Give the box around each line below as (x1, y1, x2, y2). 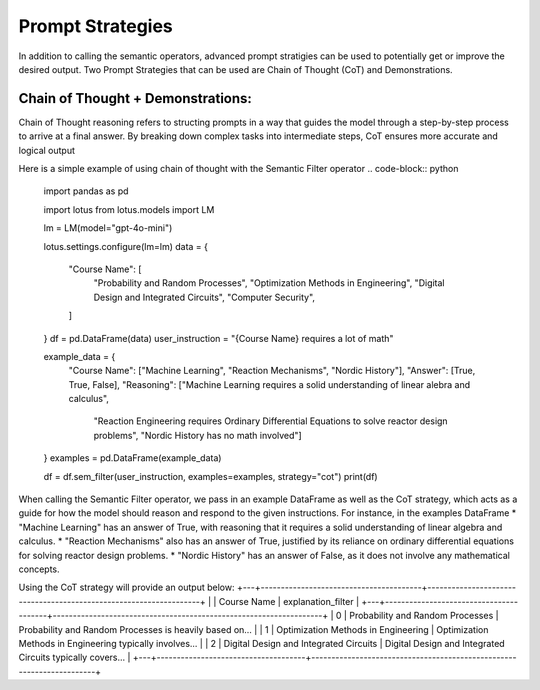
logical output (18, 144, 75, 156)
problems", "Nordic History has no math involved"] (93, 429, 302, 441)
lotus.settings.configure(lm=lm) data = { (43, 240, 209, 252)
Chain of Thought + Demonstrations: (18, 90, 252, 107)
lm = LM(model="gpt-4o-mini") (43, 222, 173, 234)
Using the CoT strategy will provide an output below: (18, 581, 235, 594)
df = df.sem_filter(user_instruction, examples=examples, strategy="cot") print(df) (43, 470, 379, 482)
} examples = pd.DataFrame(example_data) (43, 452, 222, 464)
